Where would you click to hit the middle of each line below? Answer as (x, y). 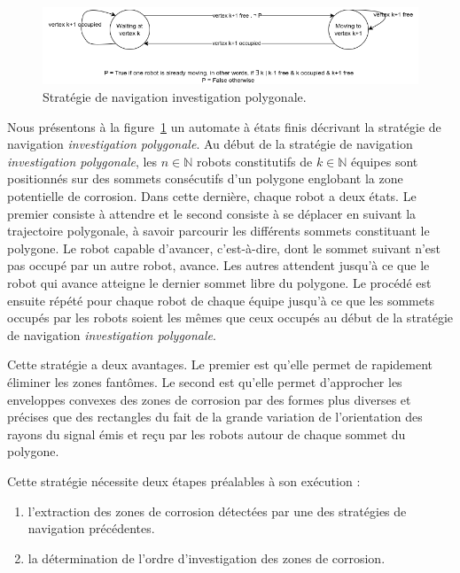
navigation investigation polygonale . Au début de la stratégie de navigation (210, 144)
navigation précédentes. (91, 528)
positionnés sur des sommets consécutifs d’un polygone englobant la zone (205, 178)
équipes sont (385, 161)
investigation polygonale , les (82, 161)
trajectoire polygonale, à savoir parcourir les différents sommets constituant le (218, 231)
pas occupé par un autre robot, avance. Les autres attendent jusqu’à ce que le (218, 265)
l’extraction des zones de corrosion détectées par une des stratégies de (217, 511)
